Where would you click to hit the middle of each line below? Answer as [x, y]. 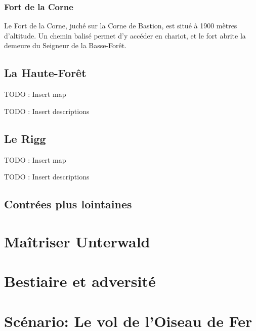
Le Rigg [25, 138]
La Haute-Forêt [45, 73]
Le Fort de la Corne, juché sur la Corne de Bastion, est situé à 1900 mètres [121, 26]
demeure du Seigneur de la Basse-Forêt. [66, 45]
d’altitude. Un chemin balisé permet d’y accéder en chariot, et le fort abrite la [125, 35]
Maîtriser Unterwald [77, 241]
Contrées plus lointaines [68, 204]
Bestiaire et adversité [80, 281]
